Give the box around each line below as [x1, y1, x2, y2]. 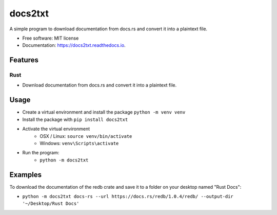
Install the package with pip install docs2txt [22, 116, 128, 122]
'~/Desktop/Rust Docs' [22, 201, 80, 207]
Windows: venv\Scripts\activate [39, 140, 119, 146]
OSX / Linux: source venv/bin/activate [39, 133, 132, 139]
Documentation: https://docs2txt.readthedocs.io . [22, 42, 126, 48]
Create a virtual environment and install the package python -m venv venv [22, 109, 186, 115]
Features [9, 56, 38, 64]
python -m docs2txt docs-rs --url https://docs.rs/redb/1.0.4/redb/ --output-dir [22, 193, 233, 200]
